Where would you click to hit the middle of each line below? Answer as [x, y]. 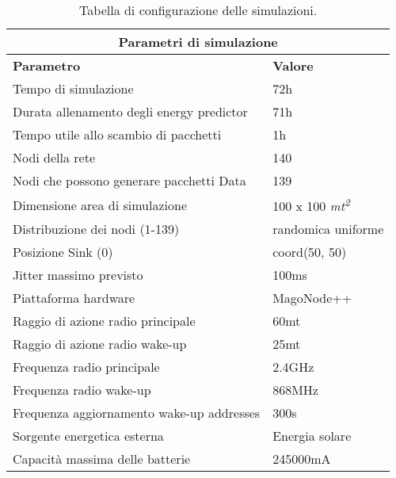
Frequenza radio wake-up [82, 390]
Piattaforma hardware [74, 298]
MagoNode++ [312, 298]
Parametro [47, 65]
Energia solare [312, 436]
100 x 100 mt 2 [311, 205]
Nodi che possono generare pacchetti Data [129, 180]
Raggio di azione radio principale [104, 321]
